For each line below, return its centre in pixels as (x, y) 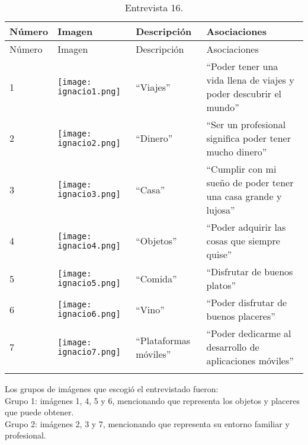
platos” (221, 285)
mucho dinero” (237, 152)
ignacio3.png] (89, 194)
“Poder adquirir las (246, 227)
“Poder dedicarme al (249, 333)
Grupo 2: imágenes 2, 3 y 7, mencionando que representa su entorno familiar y (147, 423)
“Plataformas (163, 340)
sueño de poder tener (250, 182)
